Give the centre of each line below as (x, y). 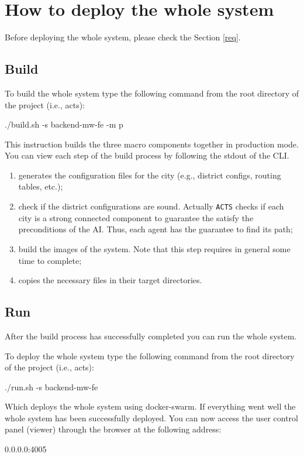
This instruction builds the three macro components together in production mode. (152, 144)
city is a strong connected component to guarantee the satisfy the (136, 217)
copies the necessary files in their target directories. (110, 280)
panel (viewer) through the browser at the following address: (113, 429)
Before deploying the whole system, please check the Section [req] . (123, 37)
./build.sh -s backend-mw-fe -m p (64, 124)
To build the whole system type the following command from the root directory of (152, 93)
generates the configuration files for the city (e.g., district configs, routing (150, 175)
